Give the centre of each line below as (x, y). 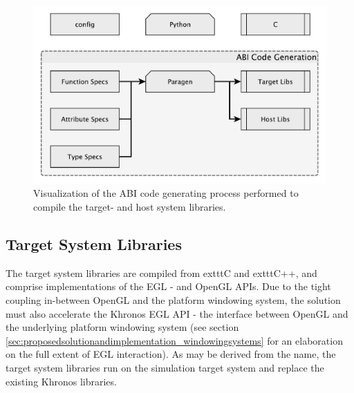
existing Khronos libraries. (61, 381)
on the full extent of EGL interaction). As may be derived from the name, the (171, 354)
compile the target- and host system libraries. (130, 206)
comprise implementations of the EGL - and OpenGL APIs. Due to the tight (168, 286)
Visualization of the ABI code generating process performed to (166, 193)
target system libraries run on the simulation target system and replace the (165, 367)
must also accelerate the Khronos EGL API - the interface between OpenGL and (177, 313)
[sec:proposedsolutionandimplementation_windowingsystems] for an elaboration (174, 340)
